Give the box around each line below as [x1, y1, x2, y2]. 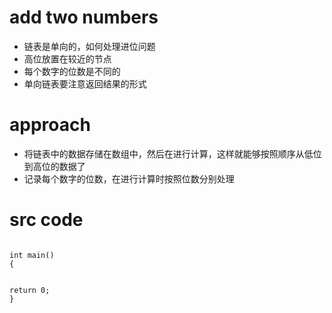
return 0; [9, 285, 51, 295]
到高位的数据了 [23, 160, 86, 172]
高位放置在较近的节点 [23, 52, 112, 65]
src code [9, 209, 84, 231]
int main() [9, 250, 55, 260]
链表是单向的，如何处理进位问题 [23, 40, 156, 52]
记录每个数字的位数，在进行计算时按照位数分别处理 [23, 172, 235, 185]
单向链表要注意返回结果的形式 [23, 77, 147, 90]
